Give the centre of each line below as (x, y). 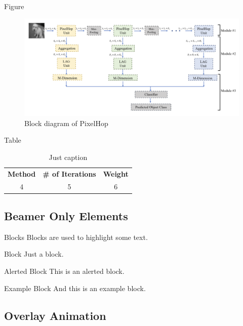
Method (22, 173)
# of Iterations (69, 173)
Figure (14, 6)
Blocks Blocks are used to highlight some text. (76, 237)
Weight (116, 173)
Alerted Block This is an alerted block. (64, 271)
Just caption (68, 157)
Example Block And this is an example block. (75, 288)
